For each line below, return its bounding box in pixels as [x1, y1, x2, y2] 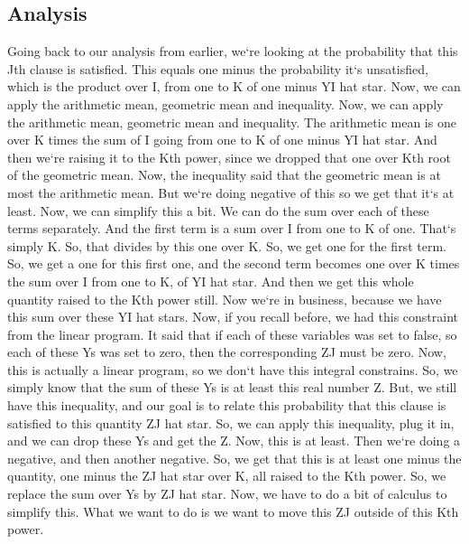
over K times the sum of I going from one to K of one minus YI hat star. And [7, 130, 437, 149]
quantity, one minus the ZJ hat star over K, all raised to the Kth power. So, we [7, 466, 446, 485]
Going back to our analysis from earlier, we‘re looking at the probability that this [7, 42, 458, 61]
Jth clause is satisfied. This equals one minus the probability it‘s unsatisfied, [7, 59, 428, 78]
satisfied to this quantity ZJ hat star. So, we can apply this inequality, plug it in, [7, 413, 455, 432]
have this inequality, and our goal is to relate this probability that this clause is [7, 396, 446, 415]
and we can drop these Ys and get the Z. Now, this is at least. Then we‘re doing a [7, 431, 461, 450]
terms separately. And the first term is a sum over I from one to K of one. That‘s [7, 219, 456, 238]
